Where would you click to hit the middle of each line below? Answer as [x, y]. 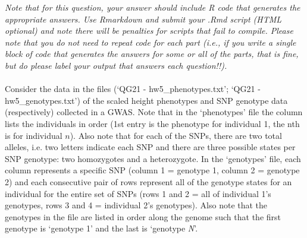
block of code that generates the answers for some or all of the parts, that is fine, [152, 54]
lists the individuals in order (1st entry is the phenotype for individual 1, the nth [152, 123]
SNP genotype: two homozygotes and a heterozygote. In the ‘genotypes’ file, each [153, 158]
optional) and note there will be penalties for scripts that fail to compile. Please [149, 31]
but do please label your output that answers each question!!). [116, 65]
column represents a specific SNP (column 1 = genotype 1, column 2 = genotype [152, 170]
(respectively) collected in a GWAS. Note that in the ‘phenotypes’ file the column [154, 112]
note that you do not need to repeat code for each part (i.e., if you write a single [151, 42]
